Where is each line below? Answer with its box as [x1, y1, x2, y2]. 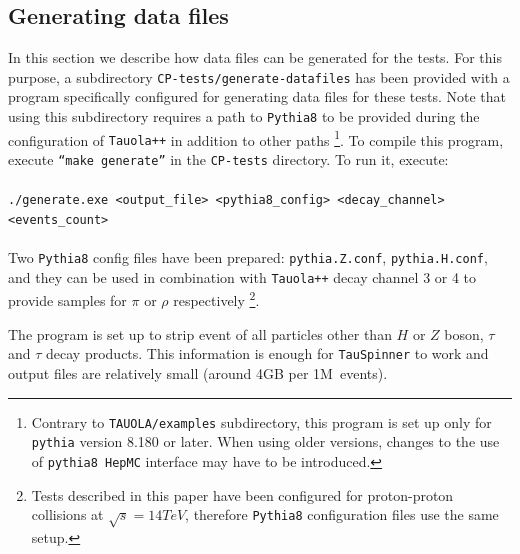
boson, [444, 323, 484, 344]
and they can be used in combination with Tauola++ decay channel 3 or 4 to [8, 266, 477, 287]
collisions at [31, 504, 104, 525]
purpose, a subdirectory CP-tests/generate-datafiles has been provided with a [8, 66, 510, 87]
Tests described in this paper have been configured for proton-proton [31, 484, 454, 505]
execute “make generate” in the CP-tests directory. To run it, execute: [8, 149, 449, 170]
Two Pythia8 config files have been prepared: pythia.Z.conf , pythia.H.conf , [8, 247, 488, 268]
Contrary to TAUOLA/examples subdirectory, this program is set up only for [31, 411, 492, 432]
